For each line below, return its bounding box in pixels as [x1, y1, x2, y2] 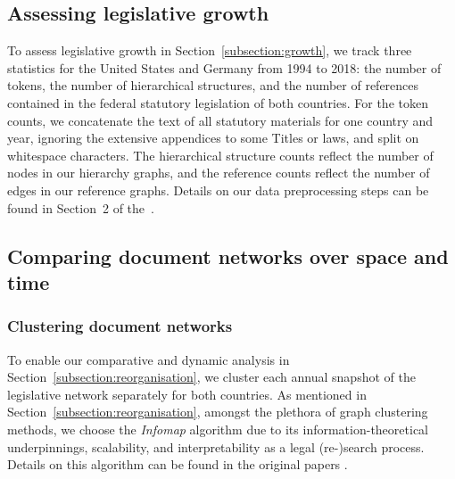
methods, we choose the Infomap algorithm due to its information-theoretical [7, 419, 428, 438]
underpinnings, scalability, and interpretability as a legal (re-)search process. [7, 437, 425, 456]
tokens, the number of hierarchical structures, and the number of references [7, 76, 419, 95]
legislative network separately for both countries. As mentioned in [7, 384, 367, 403]
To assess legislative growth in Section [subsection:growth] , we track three [7, 41, 412, 60]
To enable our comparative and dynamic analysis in [7, 350, 290, 368]
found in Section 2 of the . [7, 198, 154, 217]
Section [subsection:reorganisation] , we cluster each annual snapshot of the [7, 368, 416, 386]
